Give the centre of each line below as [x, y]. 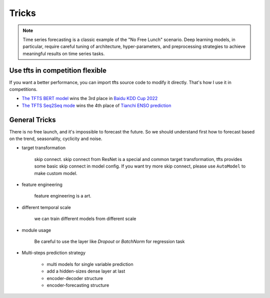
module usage [36, 230]
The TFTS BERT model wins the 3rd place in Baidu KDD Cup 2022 [90, 98]
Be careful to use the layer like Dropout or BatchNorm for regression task [109, 241]
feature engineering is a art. [63, 196]
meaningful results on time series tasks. [64, 53]
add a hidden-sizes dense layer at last [86, 271]
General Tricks [32, 120]
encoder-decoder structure [75, 278]
